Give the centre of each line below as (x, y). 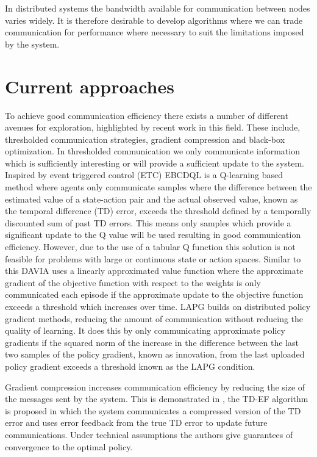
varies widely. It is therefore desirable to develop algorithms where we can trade (154, 20)
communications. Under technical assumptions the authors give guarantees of (149, 434)
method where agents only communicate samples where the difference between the (158, 187)
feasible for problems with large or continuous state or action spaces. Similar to (153, 258)
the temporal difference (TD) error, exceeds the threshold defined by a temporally (158, 211)
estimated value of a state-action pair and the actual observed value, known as (151, 199)
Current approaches (90, 86)
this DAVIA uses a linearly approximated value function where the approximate (154, 271)
